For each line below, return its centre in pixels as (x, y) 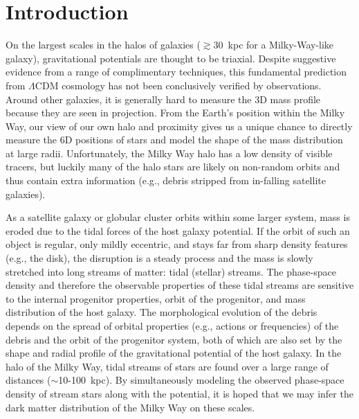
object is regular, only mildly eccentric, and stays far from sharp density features (177, 244)
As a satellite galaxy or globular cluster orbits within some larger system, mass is (178, 217)
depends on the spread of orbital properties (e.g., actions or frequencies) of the (172, 326)
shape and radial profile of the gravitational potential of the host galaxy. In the (174, 353)
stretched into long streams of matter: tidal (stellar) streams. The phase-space (171, 271)
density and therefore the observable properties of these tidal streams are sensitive (180, 285)
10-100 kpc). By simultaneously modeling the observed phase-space (201, 380)
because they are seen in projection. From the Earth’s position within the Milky (175, 113)
